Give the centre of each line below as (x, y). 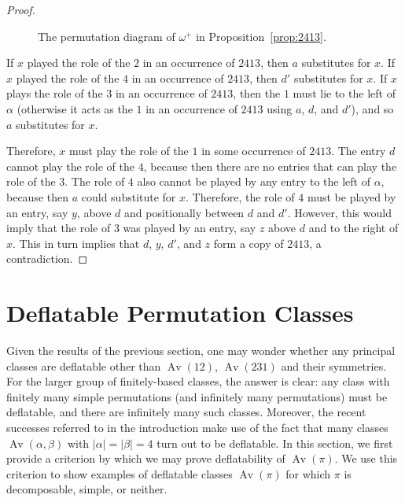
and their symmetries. (334, 365)
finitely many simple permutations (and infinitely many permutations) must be (197, 396)
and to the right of (353, 228)
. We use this (366, 458)
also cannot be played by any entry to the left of (254, 181)
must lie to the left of (344, 93)
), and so (372, 108)
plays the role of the (55, 93)
